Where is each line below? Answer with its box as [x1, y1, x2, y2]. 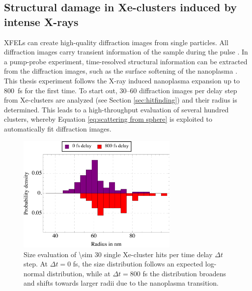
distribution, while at [47, 268, 111, 278]
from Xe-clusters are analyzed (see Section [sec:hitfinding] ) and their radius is [4, 95, 237, 105]
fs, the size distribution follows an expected [73, 259, 203, 269]
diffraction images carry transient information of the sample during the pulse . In [4, 47, 248, 57]
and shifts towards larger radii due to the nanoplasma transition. [24, 278, 219, 288]
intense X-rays [4, 14, 79, 29]
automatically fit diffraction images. [4, 123, 112, 133]
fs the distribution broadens [142, 268, 226, 278]
